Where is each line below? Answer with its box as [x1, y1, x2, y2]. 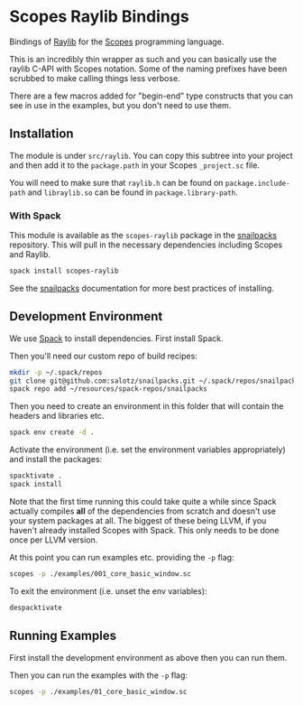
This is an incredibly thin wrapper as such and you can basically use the [9, 53, 277, 64]
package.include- [225, 179, 290, 188]
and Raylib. [9, 249, 51, 260]
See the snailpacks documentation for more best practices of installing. [9, 283, 275, 293]
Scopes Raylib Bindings [9, 6, 189, 27]
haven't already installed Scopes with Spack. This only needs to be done [9, 524, 280, 535]
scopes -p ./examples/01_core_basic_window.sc [9, 687, 188, 696]
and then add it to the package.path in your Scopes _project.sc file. [9, 160, 260, 171]
